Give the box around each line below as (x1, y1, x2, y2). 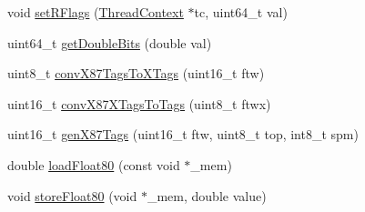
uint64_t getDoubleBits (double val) (7, 33, 212, 52)
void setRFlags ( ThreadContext (7, 3, 184, 21)
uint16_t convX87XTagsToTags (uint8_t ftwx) (7, 94, 271, 113)
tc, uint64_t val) (194, 3, 288, 21)
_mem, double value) (147, 186, 267, 205)
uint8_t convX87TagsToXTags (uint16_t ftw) (7, 64, 265, 83)
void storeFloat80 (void (7, 186, 137, 205)
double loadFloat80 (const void (7, 155, 180, 174)
